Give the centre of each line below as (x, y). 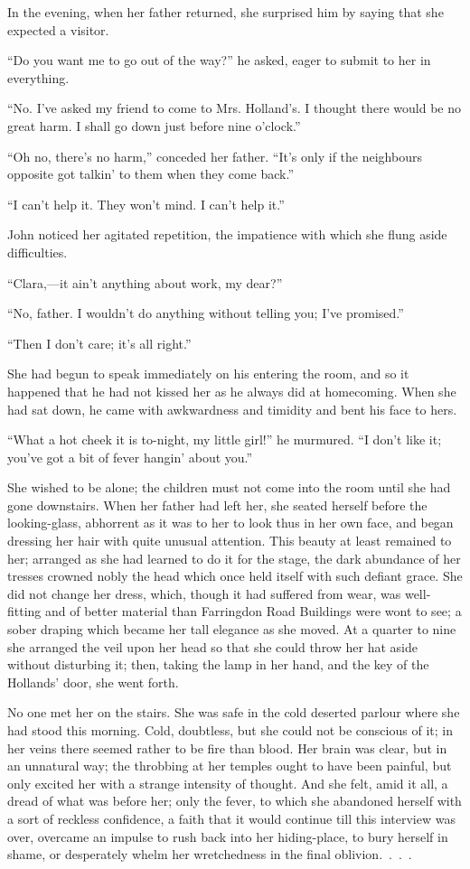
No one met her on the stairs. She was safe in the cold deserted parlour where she (234, 712)
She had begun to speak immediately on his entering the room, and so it (208, 374)
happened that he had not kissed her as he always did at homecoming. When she (232, 391)
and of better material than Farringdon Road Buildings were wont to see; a (254, 611)
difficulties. (38, 252)
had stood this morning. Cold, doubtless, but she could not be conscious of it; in (230, 730)
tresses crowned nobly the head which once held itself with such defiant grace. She (235, 576)
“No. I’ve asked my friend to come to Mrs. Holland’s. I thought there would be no (234, 108)
